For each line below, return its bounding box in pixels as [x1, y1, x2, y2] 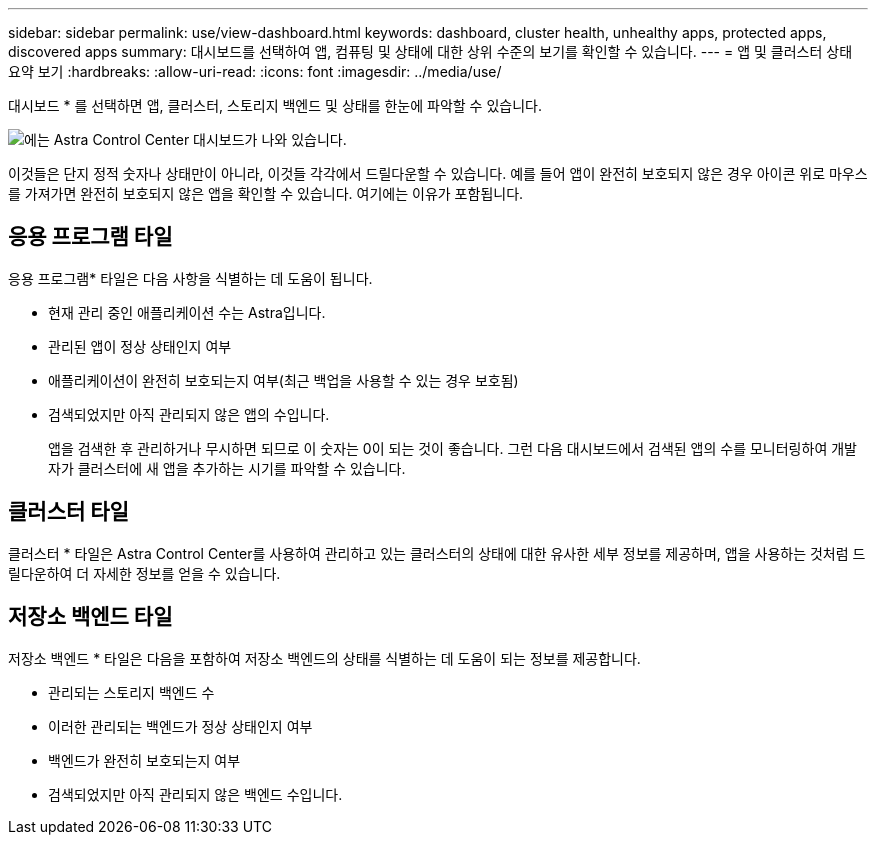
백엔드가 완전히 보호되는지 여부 [48, 751, 241, 769]
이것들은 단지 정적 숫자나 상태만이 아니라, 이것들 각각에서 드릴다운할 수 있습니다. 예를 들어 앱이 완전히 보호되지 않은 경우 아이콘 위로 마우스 [8, 165, 868, 182]
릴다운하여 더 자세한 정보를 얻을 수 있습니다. [8, 564, 281, 582]
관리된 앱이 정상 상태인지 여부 [48, 337, 232, 355]
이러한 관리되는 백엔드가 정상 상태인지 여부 [48, 717, 313, 735]
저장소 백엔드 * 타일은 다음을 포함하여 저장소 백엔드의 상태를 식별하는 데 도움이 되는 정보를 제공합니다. [8, 649, 641, 667]
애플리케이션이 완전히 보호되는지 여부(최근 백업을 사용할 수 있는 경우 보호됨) [48, 371, 519, 389]
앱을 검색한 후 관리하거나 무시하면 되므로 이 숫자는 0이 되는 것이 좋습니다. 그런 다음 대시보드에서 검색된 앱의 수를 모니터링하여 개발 [48, 439, 857, 457]
